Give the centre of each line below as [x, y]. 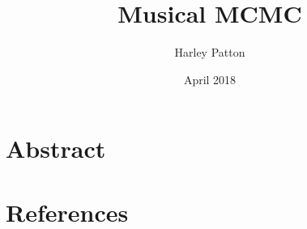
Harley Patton [210, 52]
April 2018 [210, 79]
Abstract [56, 148]
